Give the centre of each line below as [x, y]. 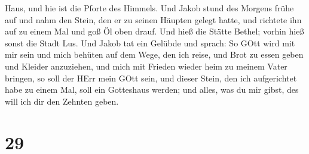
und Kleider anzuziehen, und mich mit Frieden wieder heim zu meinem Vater [146, 66]
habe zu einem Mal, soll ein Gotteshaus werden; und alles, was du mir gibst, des [152, 89]
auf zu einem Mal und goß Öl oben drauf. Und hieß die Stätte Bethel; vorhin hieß [154, 31]
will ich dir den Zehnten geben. [62, 101]
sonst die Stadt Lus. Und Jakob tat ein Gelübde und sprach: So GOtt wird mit [150, 43]
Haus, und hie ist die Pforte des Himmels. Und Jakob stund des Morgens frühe [149, 8]
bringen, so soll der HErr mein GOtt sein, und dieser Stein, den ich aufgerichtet [151, 78]
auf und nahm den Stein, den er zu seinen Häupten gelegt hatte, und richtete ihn [153, 19]
